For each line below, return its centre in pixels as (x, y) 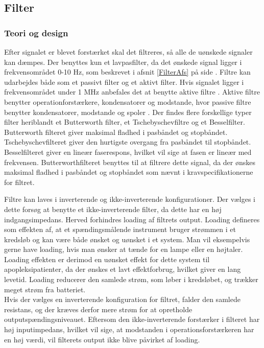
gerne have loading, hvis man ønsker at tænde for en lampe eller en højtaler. (124, 249)
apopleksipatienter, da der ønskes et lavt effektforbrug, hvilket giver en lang (123, 269)
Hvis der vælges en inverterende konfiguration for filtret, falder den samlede (122, 299)
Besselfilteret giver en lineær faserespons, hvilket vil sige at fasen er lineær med (128, 152)
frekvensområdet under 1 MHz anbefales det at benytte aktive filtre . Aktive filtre (132, 92)
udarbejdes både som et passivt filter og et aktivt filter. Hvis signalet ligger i (124, 82)
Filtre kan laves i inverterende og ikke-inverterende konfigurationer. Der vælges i (130, 199)
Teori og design (36, 32)
